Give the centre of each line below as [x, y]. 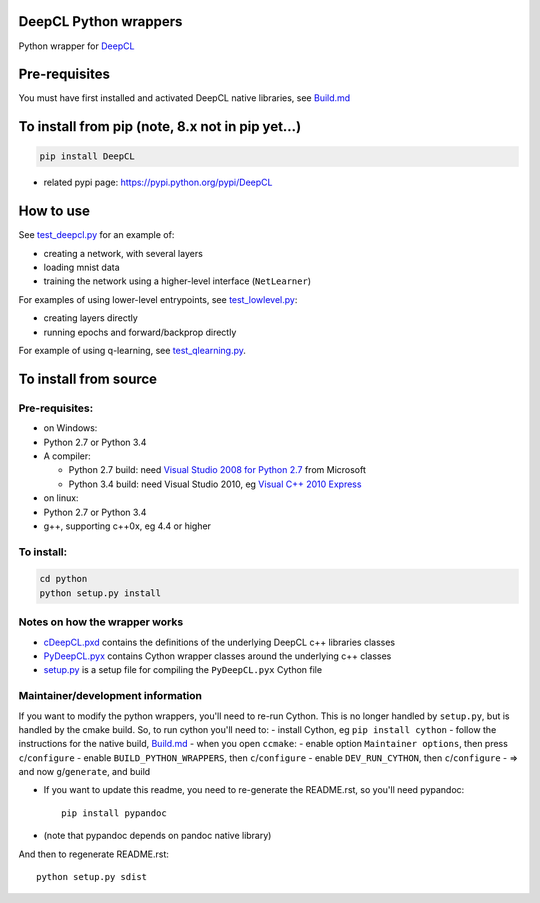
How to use [54, 211]
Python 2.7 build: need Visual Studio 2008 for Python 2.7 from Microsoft [217, 470]
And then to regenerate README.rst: [94, 854]
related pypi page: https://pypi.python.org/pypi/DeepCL [158, 182]
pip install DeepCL [87, 156]
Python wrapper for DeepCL [76, 46]
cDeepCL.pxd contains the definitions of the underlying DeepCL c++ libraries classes [219, 642]
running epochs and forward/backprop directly [140, 332]
